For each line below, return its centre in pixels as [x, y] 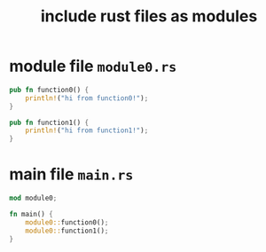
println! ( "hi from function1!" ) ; [87, 130]
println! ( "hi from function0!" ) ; [87, 98]
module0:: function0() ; [67, 222]
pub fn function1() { [49, 122]
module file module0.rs [93, 66]
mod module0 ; [33, 198]
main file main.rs [71, 174]
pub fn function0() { [49, 90]
